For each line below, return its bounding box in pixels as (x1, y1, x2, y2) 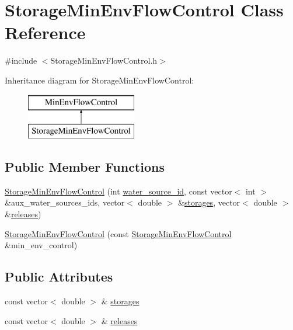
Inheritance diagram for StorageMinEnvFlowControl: (5, 74, 194, 86)
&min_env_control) (5, 239, 78, 251)
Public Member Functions (5, 158, 165, 176)
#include (5, 54, 37, 67)
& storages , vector (178, 196, 240, 209)
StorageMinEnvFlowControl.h (50, 54, 158, 67)
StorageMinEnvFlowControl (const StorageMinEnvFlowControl (5, 227, 232, 239)
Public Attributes (5, 268, 113, 286)
